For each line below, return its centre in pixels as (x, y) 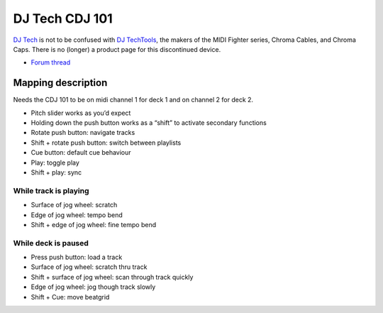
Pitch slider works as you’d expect (81, 113)
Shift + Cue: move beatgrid (70, 297)
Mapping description (60, 83)
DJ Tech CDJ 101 (63, 18)
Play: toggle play (55, 163)
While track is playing (51, 190)
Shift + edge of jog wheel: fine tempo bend (94, 224)
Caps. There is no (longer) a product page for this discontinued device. (117, 49)
